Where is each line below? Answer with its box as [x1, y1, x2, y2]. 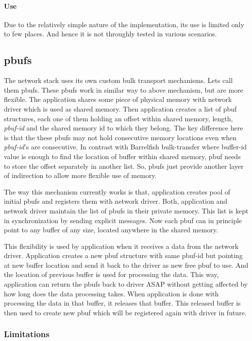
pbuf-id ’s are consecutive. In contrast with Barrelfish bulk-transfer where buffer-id [4, 142, 247, 152]
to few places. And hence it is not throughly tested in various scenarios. [4, 29, 217, 39]
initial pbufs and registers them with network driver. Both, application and [4, 196, 227, 206]
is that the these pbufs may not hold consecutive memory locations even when [4, 132, 237, 142]
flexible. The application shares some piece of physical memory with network [4, 94, 232, 104]
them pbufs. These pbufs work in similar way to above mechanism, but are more [4, 84, 243, 95]
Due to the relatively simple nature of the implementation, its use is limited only [4, 19, 244, 29]
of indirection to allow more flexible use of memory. [4, 170, 157, 180]
